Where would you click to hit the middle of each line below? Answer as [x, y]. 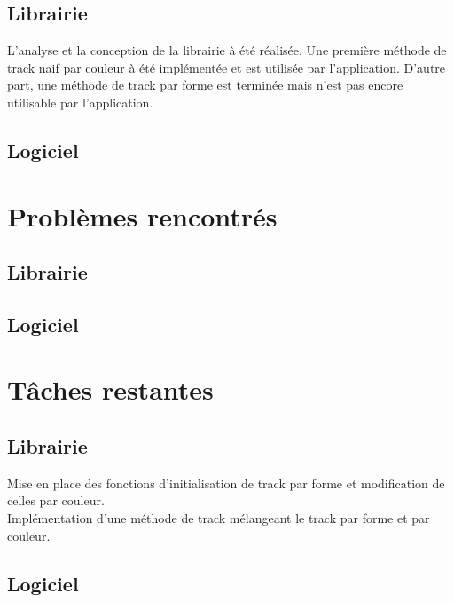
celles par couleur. [56, 500]
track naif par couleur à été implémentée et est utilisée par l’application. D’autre [227, 67]
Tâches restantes [110, 389]
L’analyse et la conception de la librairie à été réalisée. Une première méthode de [227, 50]
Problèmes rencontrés [142, 215]
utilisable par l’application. [80, 102]
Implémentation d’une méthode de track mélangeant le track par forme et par [219, 518]
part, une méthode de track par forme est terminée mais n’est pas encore [205, 85]
